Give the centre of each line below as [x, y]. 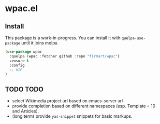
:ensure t [19, 61]
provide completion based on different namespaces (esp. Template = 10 [84, 106]
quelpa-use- [134, 38]
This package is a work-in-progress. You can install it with [63, 38]
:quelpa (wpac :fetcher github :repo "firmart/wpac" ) [65, 56]
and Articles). [25, 111]
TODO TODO [24, 89]
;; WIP [16, 70]
